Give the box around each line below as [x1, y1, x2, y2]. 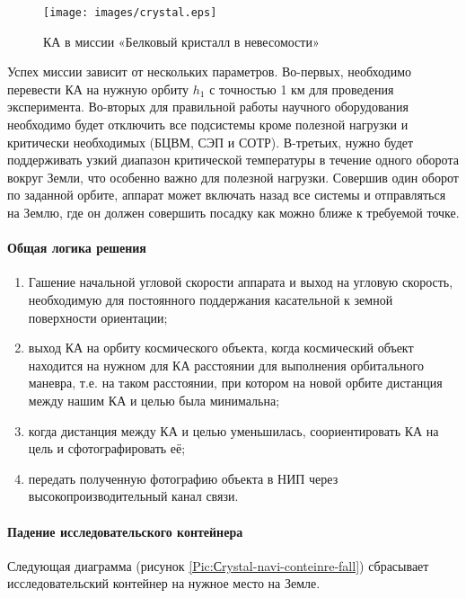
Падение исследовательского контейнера [7, 522, 243, 540]
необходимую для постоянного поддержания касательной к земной [28, 290, 393, 308]
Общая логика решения [7, 238, 146, 257]
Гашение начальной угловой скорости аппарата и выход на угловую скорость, [28, 272, 453, 291]
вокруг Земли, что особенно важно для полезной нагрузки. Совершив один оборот [7, 167, 459, 186]
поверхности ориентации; [28, 308, 168, 326]
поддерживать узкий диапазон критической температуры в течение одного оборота [7, 150, 459, 169]
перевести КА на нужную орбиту [7, 79, 189, 98]
